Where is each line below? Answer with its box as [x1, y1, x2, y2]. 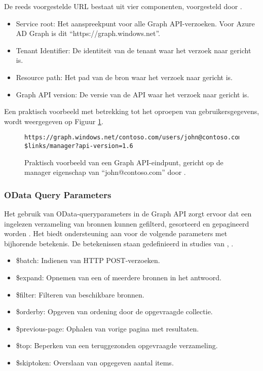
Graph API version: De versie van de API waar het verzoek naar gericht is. [16, 89, 249, 99]
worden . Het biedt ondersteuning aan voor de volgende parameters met [4, 228, 228, 239]
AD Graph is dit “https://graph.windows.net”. [16, 28, 160, 39]
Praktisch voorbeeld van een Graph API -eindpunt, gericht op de [24, 157, 223, 167]
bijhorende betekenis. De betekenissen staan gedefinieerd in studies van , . [4, 238, 234, 248]
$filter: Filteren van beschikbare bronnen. [16, 289, 144, 300]
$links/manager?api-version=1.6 [24, 142, 133, 150]
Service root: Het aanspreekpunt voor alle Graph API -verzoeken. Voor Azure [16, 18, 255, 28]
